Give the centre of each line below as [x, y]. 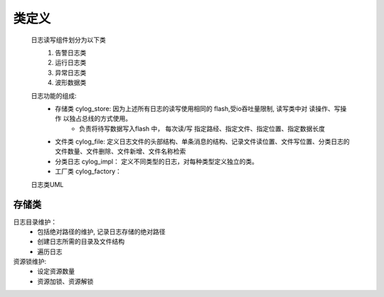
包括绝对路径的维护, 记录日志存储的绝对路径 [101, 232]
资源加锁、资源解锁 [65, 281]
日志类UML [47, 184]
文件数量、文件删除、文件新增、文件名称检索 [121, 151]
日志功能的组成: [54, 95]
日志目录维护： [35, 222]
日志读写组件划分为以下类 [68, 40]
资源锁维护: [30, 261]
